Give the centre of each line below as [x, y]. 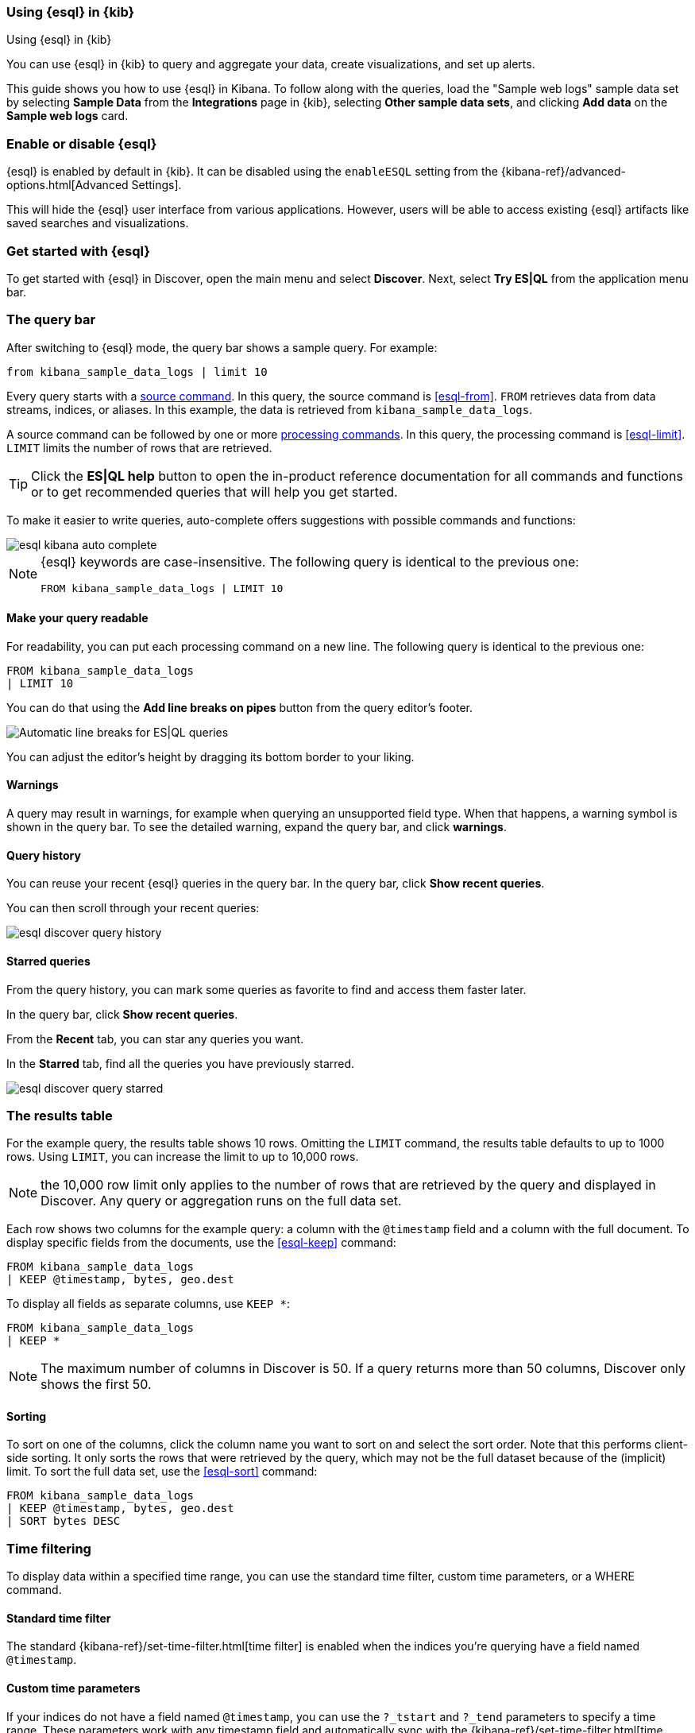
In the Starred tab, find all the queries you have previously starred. [181, 1063]
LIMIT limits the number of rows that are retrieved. [139, 447]
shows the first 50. [96, 1385]
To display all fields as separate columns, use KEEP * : [148, 1304]
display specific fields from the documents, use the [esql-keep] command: [201, 1243]
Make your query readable [77, 618]
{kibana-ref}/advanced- [564, 172]
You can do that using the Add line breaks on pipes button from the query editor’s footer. [240, 707]
